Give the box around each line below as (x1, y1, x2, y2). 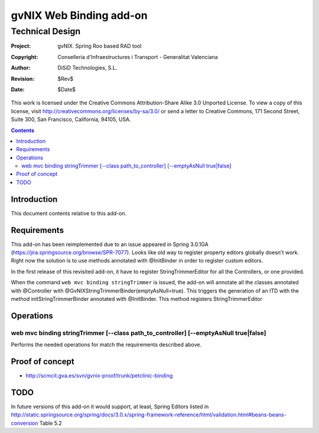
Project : (11, 42, 31, 50)
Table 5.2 (39, 419, 62, 427)
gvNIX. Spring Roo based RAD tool (57, 42, 142, 50)
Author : (11, 64, 31, 71)
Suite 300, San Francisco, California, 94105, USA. (11, 116, 131, 123)
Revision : (11, 75, 35, 82)
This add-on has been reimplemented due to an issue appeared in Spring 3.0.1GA (11, 241, 209, 248)
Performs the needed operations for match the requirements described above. (11, 341, 202, 348)
